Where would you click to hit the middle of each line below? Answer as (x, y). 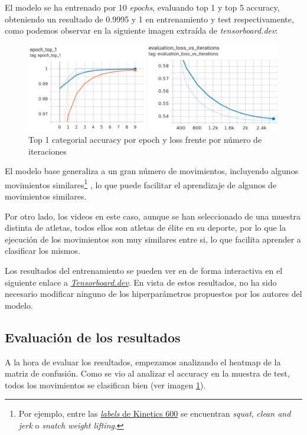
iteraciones (48, 151)
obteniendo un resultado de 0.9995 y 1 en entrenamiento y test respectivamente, (149, 19)
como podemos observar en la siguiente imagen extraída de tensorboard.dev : (141, 30)
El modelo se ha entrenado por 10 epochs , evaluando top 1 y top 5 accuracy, (142, 7)
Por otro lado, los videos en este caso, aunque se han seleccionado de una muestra (153, 216)
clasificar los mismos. (43, 251)
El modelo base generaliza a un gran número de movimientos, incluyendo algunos (152, 171)
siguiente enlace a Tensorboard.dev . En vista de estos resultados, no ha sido (141, 282)
